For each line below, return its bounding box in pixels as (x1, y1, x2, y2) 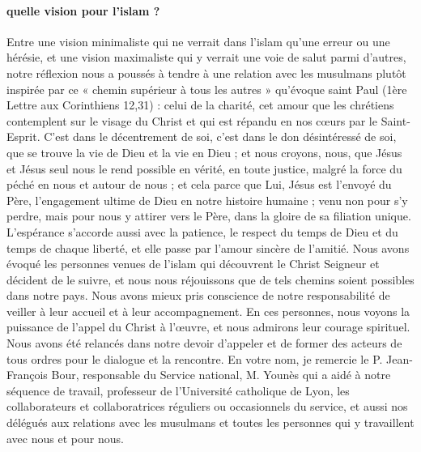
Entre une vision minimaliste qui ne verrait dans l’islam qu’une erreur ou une (6, 32, 390, 49)
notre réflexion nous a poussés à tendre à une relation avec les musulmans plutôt (6, 64, 406, 81)
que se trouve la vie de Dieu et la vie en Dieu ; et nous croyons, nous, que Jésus (6, 143, 402, 160)
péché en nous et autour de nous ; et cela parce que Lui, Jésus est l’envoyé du (6, 176, 392, 193)
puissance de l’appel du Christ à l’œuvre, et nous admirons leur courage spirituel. (6, 318, 410, 335)
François (6, 366, 48, 383)
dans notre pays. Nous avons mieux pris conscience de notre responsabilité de (6, 287, 390, 304)
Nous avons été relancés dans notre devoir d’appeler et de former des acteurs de (6, 335, 402, 352)
